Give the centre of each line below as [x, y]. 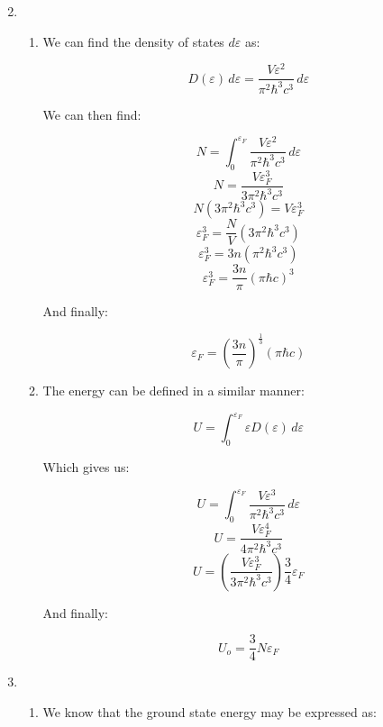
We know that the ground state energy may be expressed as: [210, 711]
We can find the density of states [133, 41]
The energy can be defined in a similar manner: [173, 391]
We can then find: [92, 114]
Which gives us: [86, 467]
